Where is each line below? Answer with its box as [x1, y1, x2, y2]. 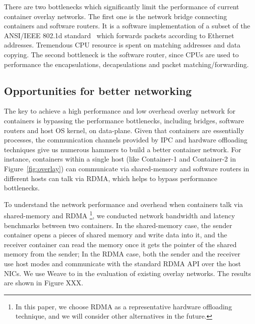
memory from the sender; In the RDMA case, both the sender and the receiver [4, 249, 240, 259]
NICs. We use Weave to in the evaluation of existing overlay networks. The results [4, 268, 251, 278]
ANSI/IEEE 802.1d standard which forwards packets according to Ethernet [4, 30, 234, 40]
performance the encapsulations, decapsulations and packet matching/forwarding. [4, 59, 249, 69]
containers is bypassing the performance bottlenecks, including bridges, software [4, 115, 244, 125]
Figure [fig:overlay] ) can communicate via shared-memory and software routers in [4, 163, 250, 173]
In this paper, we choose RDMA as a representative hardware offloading [15, 301, 232, 311]
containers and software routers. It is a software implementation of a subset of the [4, 21, 250, 31]
